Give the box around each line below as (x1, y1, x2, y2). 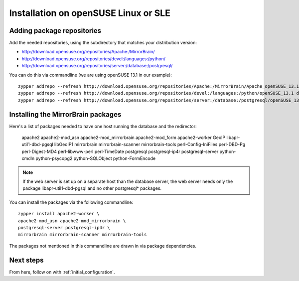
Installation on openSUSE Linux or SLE (9, 7, 170, 18)
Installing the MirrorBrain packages (9, 110, 122, 119)
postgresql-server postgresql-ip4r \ (18, 225, 111, 230)
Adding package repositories (9, 26, 102, 35)
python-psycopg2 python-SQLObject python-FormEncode (35, 155, 156, 161)
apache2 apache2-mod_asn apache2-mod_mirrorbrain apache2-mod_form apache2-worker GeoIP (21, 135, 226, 140)
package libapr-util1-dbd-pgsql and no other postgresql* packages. (22, 185, 162, 191)
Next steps (9, 256, 44, 264)
